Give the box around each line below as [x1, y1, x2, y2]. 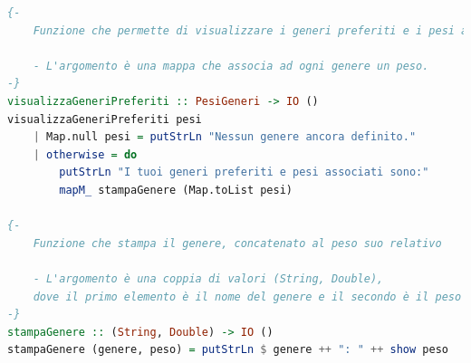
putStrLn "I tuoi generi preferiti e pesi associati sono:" [59, 166, 429, 179]
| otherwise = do [33, 148, 138, 161]
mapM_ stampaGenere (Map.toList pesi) [59, 183, 293, 196]
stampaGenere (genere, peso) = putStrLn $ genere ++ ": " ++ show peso [7, 343, 448, 357]
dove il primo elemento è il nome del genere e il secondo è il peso [33, 290, 462, 303]
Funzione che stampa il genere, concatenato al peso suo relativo [33, 236, 442, 250]
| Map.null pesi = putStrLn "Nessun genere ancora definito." [33, 130, 417, 144]
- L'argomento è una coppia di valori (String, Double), [33, 272, 384, 285]
